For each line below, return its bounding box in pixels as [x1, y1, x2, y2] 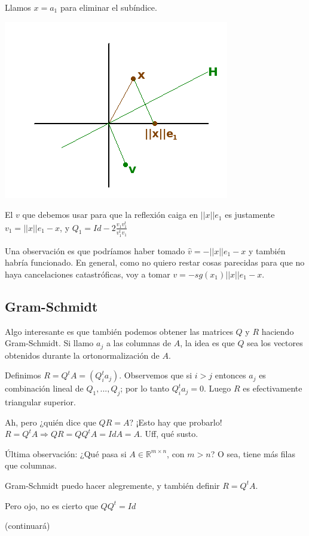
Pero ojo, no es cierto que [5, 499, 98, 512]
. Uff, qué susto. [140, 427, 198, 440]
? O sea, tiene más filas [210, 447, 296, 460]
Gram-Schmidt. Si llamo [5, 337, 94, 349]
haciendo [261, 325, 294, 337]
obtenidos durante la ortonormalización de [5, 349, 160, 361]
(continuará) [5, 519, 50, 532]
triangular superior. [5, 395, 76, 408]
